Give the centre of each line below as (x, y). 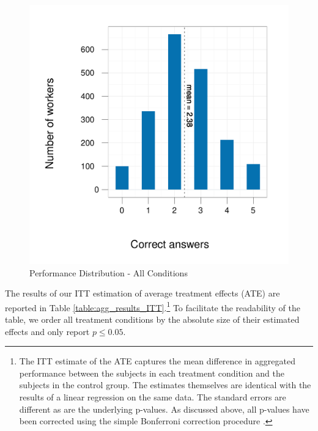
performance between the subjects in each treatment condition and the (152, 373)
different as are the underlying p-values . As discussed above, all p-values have (164, 409)
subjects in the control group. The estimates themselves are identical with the (165, 385)
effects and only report (47, 331)
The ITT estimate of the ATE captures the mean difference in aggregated (157, 361)
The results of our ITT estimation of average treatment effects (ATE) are (142, 293)
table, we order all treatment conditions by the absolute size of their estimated (152, 319)
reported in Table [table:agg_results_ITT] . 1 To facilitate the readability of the (153, 306)
